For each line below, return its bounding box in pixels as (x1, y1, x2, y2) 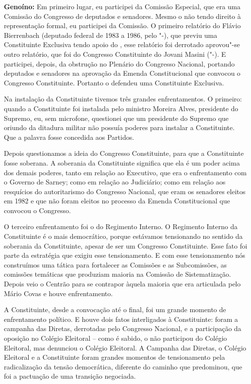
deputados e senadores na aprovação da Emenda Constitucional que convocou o (4, 68, 241, 78)
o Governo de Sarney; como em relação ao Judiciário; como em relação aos (4, 177, 226, 187)
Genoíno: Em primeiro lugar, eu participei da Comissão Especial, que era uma (4, 1, 241, 11)
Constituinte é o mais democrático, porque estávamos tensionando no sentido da (4, 231, 243, 241)
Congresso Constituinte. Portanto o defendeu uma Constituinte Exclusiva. (4, 77, 224, 87)
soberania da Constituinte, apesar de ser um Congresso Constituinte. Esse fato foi (4, 240, 248, 250)
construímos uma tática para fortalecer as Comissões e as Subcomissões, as (4, 259, 227, 269)
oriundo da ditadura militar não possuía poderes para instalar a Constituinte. (4, 122, 235, 133)
